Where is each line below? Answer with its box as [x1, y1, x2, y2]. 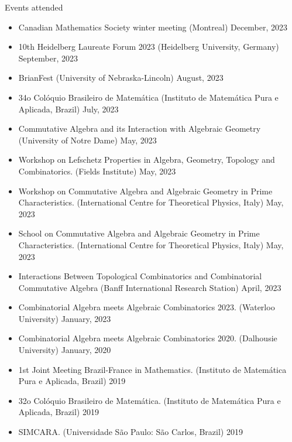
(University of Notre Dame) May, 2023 [18, 133, 157, 146]
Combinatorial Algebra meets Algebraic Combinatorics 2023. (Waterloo [18, 301, 275, 313]
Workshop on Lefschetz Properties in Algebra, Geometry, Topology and [18, 153, 275, 166]
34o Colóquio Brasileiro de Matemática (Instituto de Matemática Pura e [18, 91, 279, 103]
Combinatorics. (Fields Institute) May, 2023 [18, 165, 176, 177]
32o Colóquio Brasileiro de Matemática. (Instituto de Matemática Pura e [18, 394, 281, 406]
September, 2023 [18, 52, 78, 64]
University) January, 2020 [18, 344, 111, 356]
